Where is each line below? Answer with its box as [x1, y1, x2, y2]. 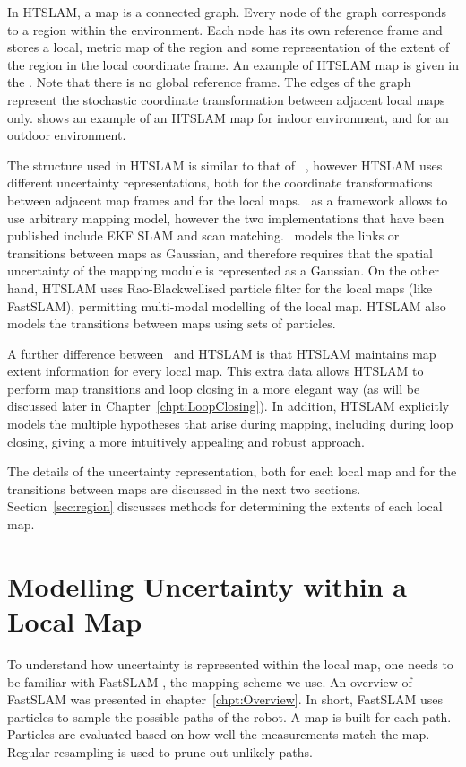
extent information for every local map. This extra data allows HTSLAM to [7, 362, 424, 380]
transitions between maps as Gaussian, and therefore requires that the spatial [7, 243, 433, 262]
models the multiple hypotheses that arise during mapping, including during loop [7, 414, 453, 433]
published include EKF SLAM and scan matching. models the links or [7, 226, 400, 245]
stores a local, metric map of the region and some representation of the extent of [7, 38, 450, 57]
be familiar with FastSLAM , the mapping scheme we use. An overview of [7, 672, 412, 691]
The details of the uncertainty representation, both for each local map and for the [7, 462, 457, 481]
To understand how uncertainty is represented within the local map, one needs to [7, 654, 453, 673]
